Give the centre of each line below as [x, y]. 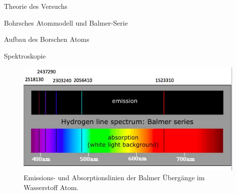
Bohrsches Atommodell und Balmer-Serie [66, 22]
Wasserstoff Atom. [51, 187]
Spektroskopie [25, 55]
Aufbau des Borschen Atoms [47, 39]
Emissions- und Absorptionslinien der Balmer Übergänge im [114, 177]
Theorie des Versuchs [36, 6]
